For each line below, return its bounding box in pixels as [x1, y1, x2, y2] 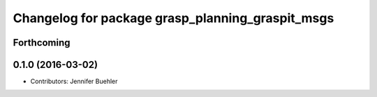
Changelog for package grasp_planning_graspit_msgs [13, 10, 334, 26]
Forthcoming [13, 37, 71, 48]
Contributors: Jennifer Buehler [30, 77, 118, 86]
